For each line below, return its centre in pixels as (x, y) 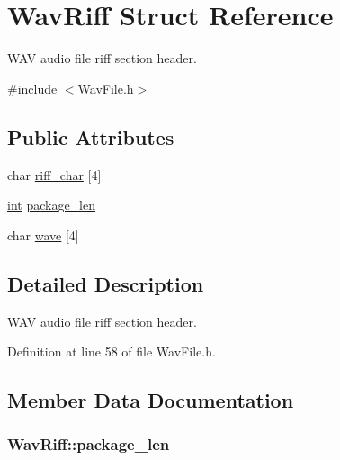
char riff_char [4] (54, 174)
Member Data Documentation (151, 400)
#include (32, 88)
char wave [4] (43, 235)
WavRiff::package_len (89, 444)
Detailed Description (106, 283)
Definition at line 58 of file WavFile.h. (112, 352)
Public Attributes (91, 136)
